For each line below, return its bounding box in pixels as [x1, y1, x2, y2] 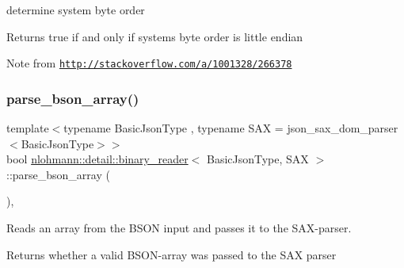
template [6, 120, 49, 136]
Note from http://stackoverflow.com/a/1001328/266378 [6, 55, 292, 71]
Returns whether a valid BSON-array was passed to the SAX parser [6, 246, 337, 262]
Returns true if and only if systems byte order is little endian [6, 28, 303, 44]
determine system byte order [6, 2, 145, 17]
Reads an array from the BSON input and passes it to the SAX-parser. [6, 220, 352, 236]
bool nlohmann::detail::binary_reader [6, 151, 189, 167]
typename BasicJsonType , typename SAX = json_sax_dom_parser [63, 120, 398, 136]
